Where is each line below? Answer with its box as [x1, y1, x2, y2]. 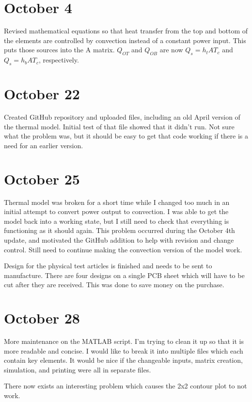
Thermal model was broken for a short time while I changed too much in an [4, 197, 230, 207]
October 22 [4, 84, 80, 104]
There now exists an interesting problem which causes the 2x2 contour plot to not [4, 381, 247, 391]
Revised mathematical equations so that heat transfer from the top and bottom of [4, 26, 248, 36]
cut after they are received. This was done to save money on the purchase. [4, 279, 224, 290]
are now [159, 45, 183, 55]
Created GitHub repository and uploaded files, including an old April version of [4, 112, 240, 122]
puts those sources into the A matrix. [4, 45, 115, 55]
